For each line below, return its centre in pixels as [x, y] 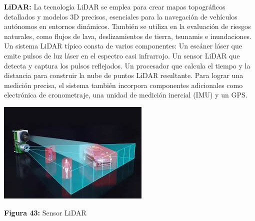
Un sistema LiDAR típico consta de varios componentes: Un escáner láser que [123, 46]
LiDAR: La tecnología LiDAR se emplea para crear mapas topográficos [115, 6]
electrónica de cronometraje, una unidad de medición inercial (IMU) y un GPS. [126, 95]
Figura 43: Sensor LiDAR [45, 212]
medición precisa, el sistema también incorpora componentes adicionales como [123, 85]
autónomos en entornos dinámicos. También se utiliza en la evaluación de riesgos [127, 26]
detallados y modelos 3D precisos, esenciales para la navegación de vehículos [121, 16]
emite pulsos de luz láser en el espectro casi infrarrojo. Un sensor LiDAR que [122, 55]
